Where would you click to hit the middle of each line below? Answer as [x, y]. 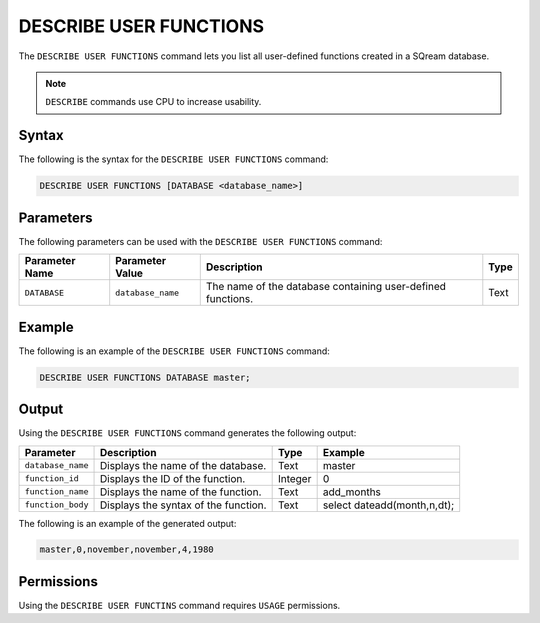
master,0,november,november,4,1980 [126, 549]
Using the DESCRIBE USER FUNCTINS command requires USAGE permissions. [179, 605]
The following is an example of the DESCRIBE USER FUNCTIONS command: [174, 351]
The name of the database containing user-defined [326, 287]
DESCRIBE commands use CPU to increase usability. [153, 102]
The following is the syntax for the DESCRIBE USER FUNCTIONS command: [173, 159]
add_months [352, 492]
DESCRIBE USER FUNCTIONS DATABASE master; [145, 377]
